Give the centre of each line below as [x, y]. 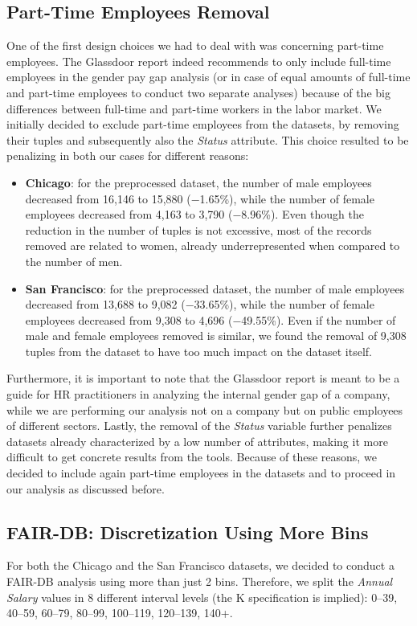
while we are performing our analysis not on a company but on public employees [205, 409]
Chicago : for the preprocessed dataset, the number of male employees [198, 182]
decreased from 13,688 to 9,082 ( [105, 304]
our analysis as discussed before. [86, 488]
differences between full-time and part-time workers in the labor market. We [194, 108]
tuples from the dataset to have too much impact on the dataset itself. [198, 351]
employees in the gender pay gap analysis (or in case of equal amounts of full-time [208, 77]
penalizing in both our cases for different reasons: [128, 155]
